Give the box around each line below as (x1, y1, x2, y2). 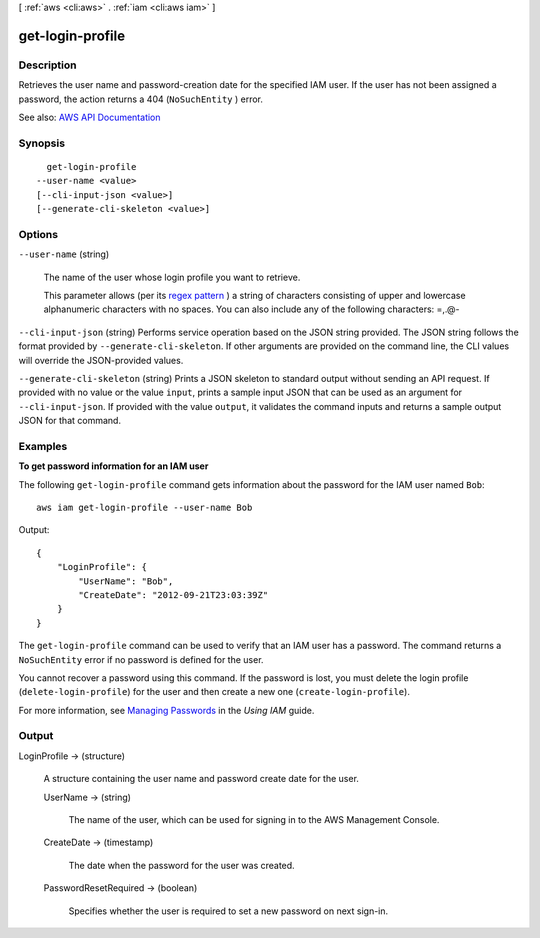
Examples (18, 439, 68, 453)
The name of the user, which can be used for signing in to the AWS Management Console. (68, 814, 440, 826)
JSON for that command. (18, 415, 122, 427)
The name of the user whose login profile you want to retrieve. (43, 271, 301, 283)
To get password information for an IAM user (18, 460, 209, 472)
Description (18, 58, 77, 72)
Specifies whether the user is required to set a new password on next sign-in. (68, 905, 389, 917)
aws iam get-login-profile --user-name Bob (36, 502, 253, 514)
